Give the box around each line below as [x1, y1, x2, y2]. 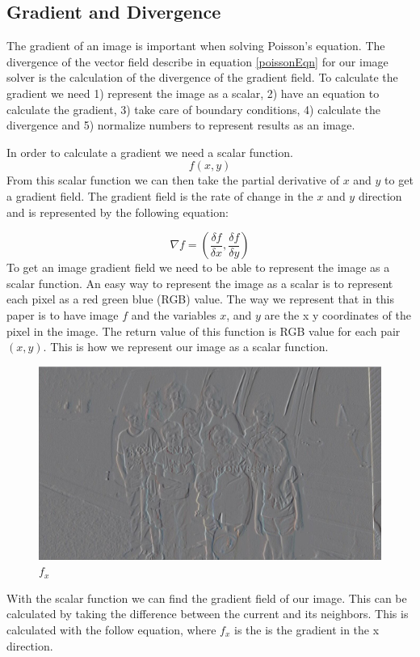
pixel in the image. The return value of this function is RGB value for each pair [6, 322, 401, 339]
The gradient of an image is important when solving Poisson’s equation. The [6, 37, 385, 54]
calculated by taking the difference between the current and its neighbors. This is [6, 605, 409, 622]
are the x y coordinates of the [264, 306, 411, 323]
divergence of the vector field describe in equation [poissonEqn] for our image [6, 53, 388, 70]
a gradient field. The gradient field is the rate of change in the [6, 187, 313, 204]
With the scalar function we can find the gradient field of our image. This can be [6, 589, 407, 606]
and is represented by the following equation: [6, 203, 229, 220]
